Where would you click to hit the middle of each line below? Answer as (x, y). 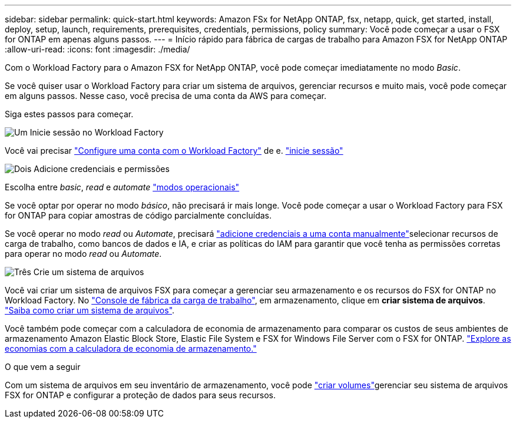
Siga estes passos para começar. (69, 114)
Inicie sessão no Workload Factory (97, 132)
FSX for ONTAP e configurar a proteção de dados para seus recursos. (140, 395)
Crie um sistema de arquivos (89, 272)
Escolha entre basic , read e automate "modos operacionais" (122, 187)
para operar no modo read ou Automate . (83, 254)
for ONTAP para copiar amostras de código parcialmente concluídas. (138, 215)
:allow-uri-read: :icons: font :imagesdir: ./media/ (97, 49)
